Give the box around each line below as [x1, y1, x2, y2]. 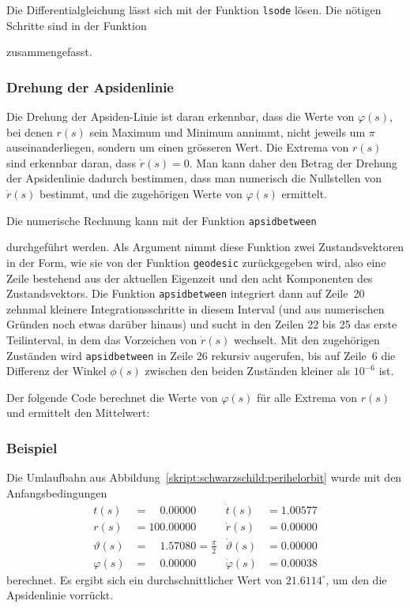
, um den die [325, 571, 387, 587]
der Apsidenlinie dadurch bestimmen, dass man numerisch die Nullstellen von [6, 170, 382, 186]
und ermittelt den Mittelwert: [6, 404, 150, 421]
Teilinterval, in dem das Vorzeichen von [6, 331, 197, 347]
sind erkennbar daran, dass [6, 154, 137, 171]
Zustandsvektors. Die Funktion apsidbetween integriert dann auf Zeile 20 [6, 285, 365, 302]
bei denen [6, 123, 53, 140]
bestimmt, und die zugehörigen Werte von [39, 186, 243, 202]
